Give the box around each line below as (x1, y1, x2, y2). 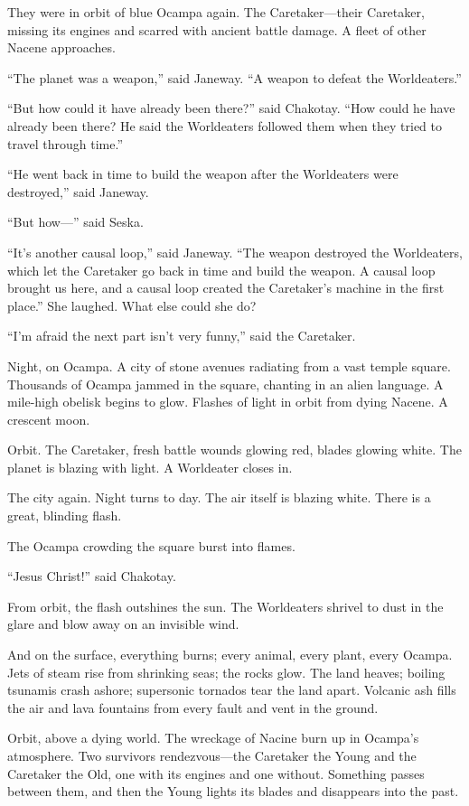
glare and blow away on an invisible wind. (7, 614, 239, 633)
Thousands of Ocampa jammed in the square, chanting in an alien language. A (7, 374, 444, 393)
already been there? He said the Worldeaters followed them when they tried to (7, 116, 442, 135)
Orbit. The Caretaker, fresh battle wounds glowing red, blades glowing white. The (7, 440, 462, 459)
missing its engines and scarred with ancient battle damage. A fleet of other (7, 20, 427, 39)
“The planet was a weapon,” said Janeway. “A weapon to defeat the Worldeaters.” (7, 68, 462, 87)
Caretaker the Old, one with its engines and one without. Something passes (7, 764, 425, 783)
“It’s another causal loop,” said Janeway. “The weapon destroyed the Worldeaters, (7, 242, 463, 261)
